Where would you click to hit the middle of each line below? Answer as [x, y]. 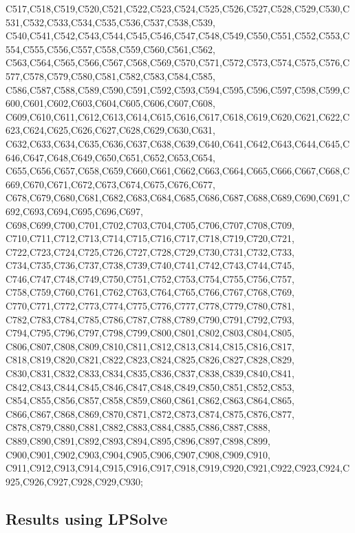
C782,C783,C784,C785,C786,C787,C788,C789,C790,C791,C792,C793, [150, 319]
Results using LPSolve [87, 518]
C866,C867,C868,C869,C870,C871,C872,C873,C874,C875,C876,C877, [150, 413]
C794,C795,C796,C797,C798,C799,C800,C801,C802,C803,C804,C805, [150, 333]
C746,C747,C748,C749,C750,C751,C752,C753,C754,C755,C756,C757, [150, 278]
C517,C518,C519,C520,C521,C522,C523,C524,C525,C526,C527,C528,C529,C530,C [178, 8]
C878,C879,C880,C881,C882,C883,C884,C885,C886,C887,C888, [138, 427]
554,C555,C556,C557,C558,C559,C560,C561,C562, [110, 49]
